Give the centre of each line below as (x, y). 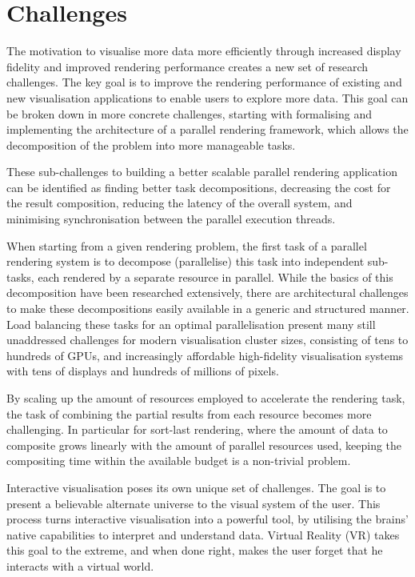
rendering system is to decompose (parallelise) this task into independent (186, 261)
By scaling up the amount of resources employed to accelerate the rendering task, (206, 398)
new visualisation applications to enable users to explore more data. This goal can (207, 97)
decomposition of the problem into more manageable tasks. (151, 144)
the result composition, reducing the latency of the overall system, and (180, 203)
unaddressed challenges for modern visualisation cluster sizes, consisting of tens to (207, 340)
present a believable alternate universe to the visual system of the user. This (194, 503)
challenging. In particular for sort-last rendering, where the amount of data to (197, 429)
